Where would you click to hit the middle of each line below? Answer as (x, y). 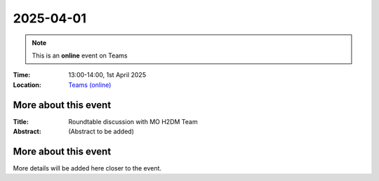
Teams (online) (90, 85)
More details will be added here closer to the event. (87, 168)
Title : (21, 121)
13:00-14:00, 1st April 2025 (107, 75)
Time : (22, 75)
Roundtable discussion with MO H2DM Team (133, 121)
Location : (27, 85)
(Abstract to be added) (101, 132)
